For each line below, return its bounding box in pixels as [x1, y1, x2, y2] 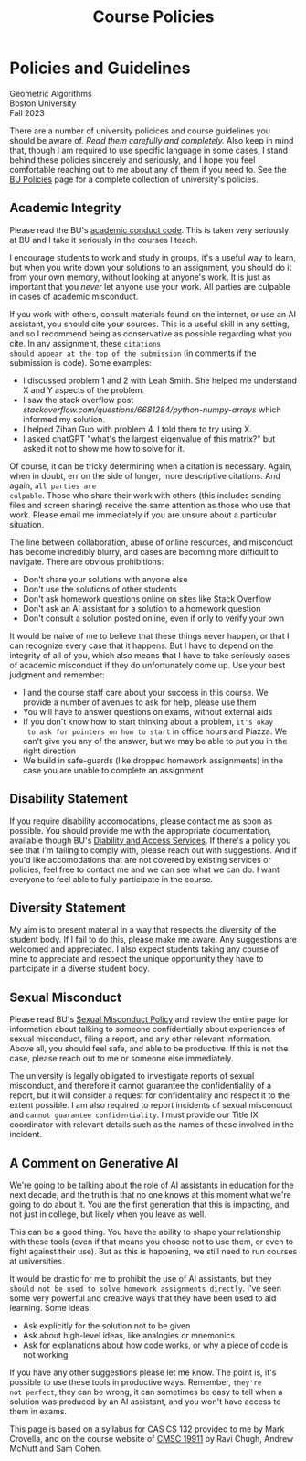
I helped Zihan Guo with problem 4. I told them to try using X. [22, 423, 253, 434]
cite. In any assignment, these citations [9, 337, 162, 348]
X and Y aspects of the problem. [22, 384, 145, 395]
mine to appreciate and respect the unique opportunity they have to [9, 954, 264, 965]
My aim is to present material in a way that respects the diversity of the [9, 924, 277, 935]
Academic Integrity [9, 200, 121, 216]
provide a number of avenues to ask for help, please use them [22, 697, 258, 708]
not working [22, 1349, 69, 1360]
